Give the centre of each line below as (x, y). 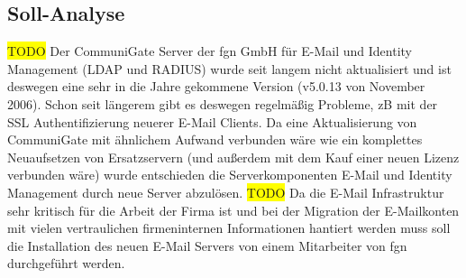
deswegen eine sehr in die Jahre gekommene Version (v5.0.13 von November (216, 86)
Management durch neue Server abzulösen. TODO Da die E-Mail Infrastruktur (226, 192)
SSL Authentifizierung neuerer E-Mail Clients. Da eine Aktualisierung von (212, 121)
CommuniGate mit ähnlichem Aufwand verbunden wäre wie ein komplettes (215, 139)
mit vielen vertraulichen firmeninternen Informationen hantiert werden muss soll (229, 228)
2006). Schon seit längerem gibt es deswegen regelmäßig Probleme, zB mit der (223, 103)
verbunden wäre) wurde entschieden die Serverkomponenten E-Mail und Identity (230, 175)
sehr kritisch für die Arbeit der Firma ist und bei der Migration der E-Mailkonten (233, 210)
